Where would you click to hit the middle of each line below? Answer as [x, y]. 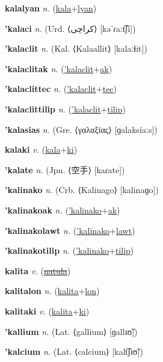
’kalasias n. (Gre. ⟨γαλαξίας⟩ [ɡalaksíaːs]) [81, 129]
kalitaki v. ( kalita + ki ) [47, 311]
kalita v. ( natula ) [38, 270]
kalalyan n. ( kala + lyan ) [51, 8]
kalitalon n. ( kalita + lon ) [52, 291]
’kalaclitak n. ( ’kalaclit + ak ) [59, 68]
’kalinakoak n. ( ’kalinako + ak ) [63, 210]
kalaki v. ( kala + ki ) [41, 149]
